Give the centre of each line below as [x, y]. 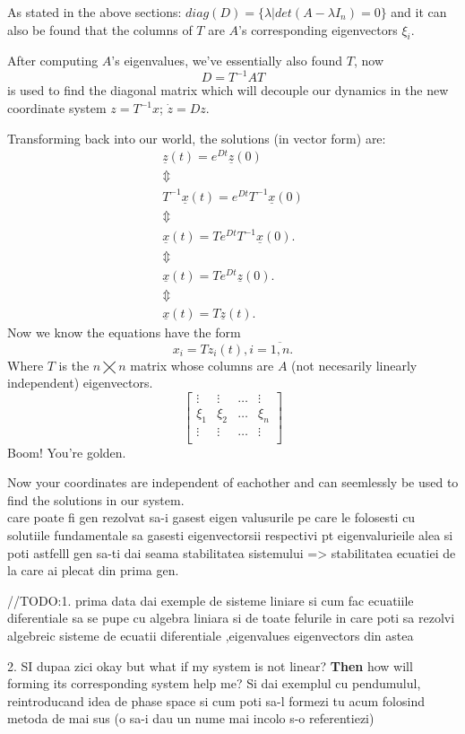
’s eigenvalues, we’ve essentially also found [227, 61]
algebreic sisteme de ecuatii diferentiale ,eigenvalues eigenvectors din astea [211, 635]
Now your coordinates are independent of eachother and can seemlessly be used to [233, 482]
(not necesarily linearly [354, 365]
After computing [53, 61]
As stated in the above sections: [95, 12]
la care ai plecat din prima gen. [93, 570]
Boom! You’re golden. [67, 452]
